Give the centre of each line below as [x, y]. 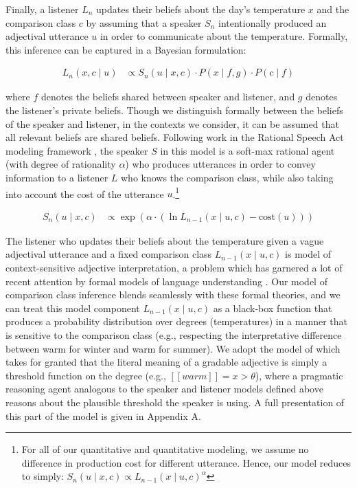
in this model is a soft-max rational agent [247, 150]
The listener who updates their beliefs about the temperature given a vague [165, 240]
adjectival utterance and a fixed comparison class [109, 254]
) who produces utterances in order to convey [220, 164]
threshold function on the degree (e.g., [86, 375]
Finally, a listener [42, 9]
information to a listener [57, 177]
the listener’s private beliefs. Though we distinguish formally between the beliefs [174, 110]
